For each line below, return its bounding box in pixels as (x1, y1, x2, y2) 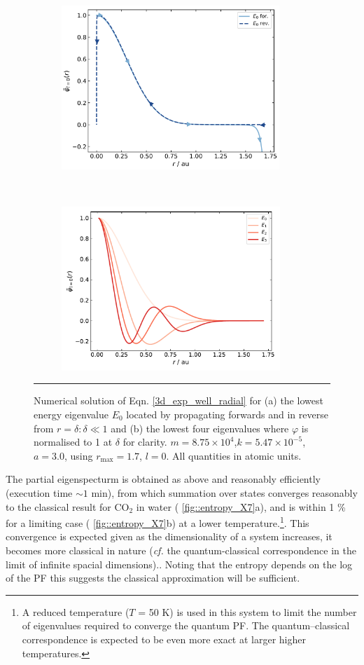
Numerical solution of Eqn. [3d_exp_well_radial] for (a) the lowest (34, 393, 323, 408)
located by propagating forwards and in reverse (126, 407, 328, 422)
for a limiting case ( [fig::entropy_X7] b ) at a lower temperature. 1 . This (6, 514, 309, 530)
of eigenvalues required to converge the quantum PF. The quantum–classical (22, 618, 350, 633)
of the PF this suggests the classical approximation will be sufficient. (6, 570, 300, 585)
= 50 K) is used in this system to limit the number (138, 604, 357, 619)
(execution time (6, 486, 73, 500)
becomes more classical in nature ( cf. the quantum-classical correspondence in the (6, 543, 356, 558)
